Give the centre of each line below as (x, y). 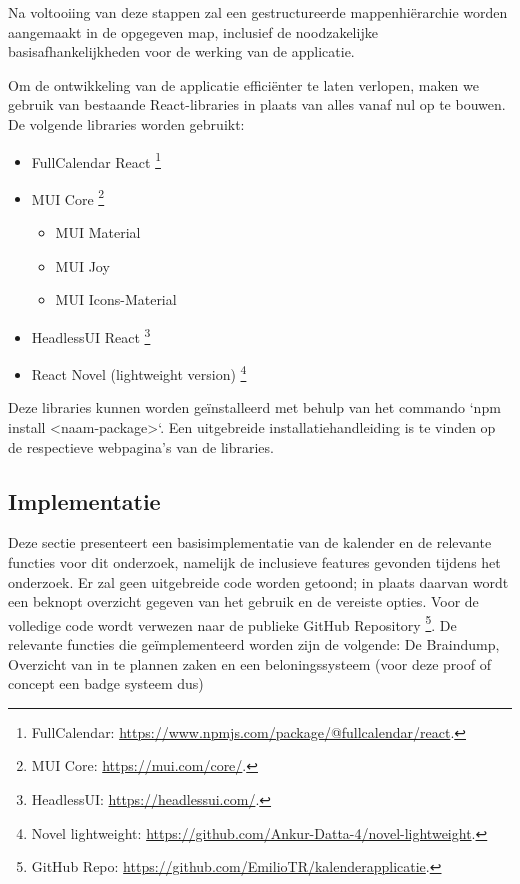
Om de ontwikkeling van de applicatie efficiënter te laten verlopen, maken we (243, 84)
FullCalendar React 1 (96, 160)
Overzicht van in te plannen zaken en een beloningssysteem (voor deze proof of (249, 663)
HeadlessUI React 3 (91, 335)
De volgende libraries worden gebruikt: (126, 123)
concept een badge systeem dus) (106, 683)
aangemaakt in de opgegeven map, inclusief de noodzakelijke (193, 31)
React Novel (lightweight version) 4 (139, 372)
